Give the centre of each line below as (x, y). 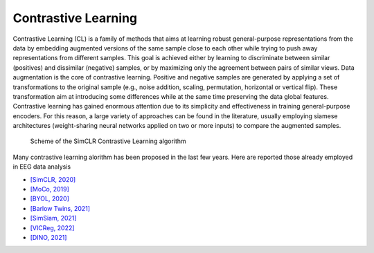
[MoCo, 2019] (50, 189)
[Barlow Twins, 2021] (60, 208)
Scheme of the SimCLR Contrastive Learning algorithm (108, 141)
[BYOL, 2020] (50, 199)
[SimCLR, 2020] (53, 179)
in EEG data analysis (42, 167)
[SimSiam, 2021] (53, 218)
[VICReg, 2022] (52, 227)
